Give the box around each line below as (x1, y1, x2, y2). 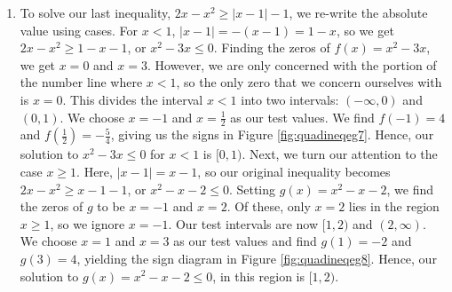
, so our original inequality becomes (197, 162, 391, 180)
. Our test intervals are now (168, 214, 319, 233)
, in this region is (212, 266, 305, 285)
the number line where (20, 73, 143, 91)
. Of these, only (226, 197, 311, 216)
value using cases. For (20, 20, 139, 39)
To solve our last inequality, (20, 4, 171, 21)
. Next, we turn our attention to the (242, 145, 438, 163)
